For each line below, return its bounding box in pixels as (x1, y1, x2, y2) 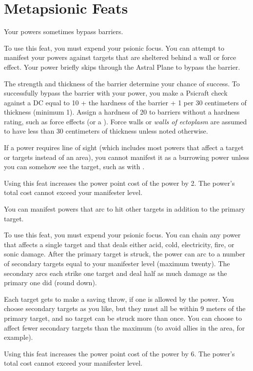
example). (4, 332, 33, 342)
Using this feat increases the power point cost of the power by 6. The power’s (4, 348, 235, 358)
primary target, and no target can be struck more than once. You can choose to (4, 312, 242, 323)
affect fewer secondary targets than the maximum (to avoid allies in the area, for (4, 322, 245, 332)
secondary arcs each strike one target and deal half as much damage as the (4, 268, 227, 278)
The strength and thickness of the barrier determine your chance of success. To (4, 78, 240, 88)
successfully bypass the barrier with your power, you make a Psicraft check (4, 88, 228, 98)
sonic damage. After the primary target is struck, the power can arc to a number (4, 249, 245, 259)
